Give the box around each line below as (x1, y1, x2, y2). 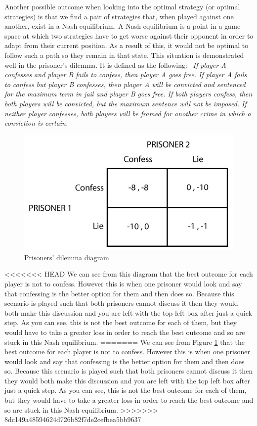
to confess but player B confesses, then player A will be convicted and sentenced (4, 79, 246, 89)
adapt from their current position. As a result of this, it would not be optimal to (4, 40, 249, 50)
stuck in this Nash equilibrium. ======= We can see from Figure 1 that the (4, 336, 245, 347)
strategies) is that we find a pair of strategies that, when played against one (4, 11, 234, 21)
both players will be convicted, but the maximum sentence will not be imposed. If (4, 98, 247, 108)
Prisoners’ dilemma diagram (24, 252, 109, 262)
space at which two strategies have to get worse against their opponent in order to (4, 30, 254, 41)
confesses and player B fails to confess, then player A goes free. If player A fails (4, 69, 247, 80)
